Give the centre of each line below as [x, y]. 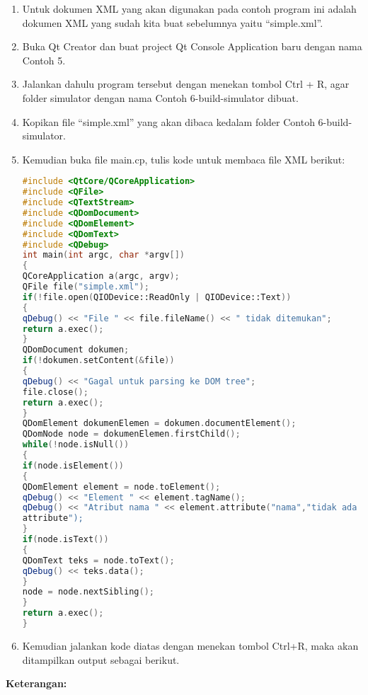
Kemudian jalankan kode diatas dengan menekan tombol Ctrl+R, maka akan [190, 645]
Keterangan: [36, 683]
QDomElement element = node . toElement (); [121, 487]
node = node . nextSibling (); [88, 592]
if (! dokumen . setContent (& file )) [98, 361]
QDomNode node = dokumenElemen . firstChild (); [131, 434]
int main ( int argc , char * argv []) [103, 255]
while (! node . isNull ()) [76, 445]
